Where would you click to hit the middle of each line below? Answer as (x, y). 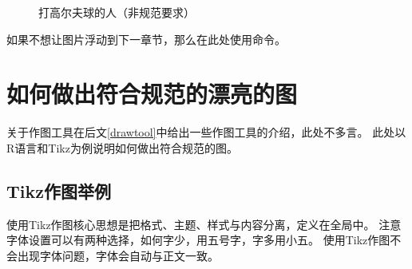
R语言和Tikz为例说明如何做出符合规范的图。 (122, 147)
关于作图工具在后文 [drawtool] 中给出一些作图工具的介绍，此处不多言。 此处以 (206, 132)
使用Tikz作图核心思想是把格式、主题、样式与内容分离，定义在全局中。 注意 (204, 224)
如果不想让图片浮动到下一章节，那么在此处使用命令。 (146, 39)
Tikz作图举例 (59, 190)
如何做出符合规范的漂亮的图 (152, 94)
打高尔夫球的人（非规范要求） (117, 12)
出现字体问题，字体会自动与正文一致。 (118, 255)
